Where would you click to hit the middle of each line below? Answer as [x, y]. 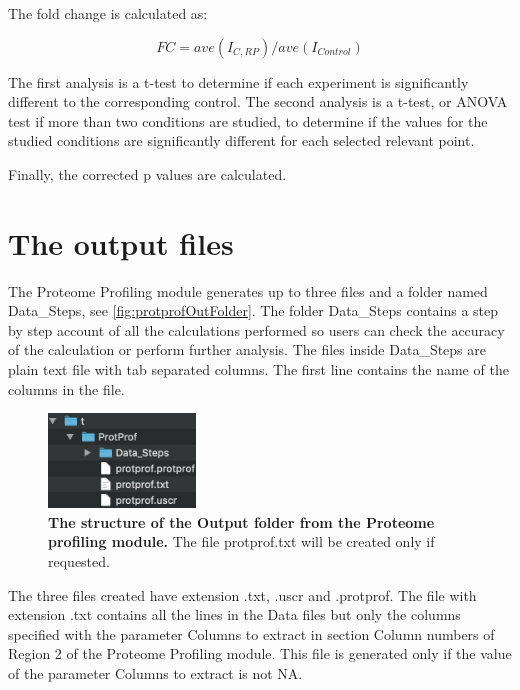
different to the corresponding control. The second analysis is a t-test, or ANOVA [258, 101]
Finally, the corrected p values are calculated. [147, 173]
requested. [79, 561]
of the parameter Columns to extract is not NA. [155, 673]
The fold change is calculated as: [108, 13]
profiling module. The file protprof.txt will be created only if [241, 541]
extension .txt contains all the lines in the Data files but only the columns [234, 614]
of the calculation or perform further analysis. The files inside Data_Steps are [247, 349]
